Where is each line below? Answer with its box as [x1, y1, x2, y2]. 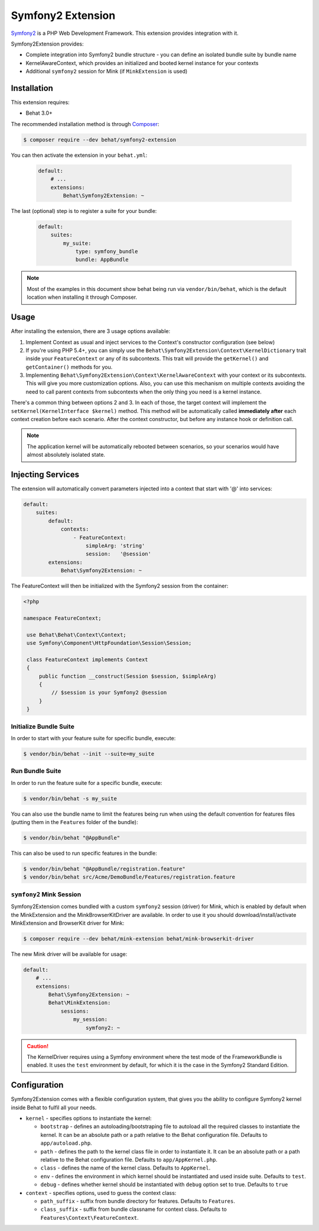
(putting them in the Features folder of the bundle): [11, 819, 138, 826]
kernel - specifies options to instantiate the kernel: [25, 1115, 152, 1122]
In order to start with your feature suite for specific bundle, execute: [11, 735, 176, 742]
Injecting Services [11, 470, 80, 480]
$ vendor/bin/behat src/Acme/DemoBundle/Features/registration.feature [23, 874, 236, 881]
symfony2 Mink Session [11, 890, 82, 899]
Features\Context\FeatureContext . [40, 1214, 139, 1221]
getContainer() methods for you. [25, 363, 113, 370]
